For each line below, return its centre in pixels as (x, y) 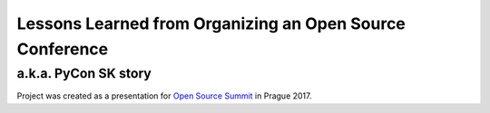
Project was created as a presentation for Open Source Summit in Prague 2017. (164, 96)
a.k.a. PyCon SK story (84, 73)
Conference (63, 49)
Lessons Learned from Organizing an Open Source (211, 24)
